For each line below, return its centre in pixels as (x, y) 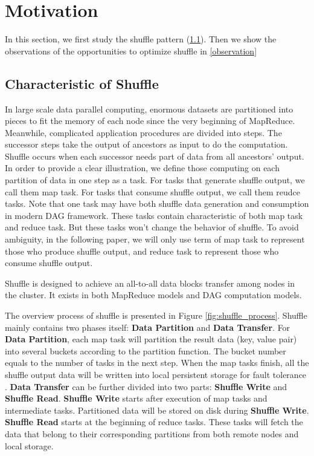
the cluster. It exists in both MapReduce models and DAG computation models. (153, 295)
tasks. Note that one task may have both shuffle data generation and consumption (157, 204)
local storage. (29, 445)
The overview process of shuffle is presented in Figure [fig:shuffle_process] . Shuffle (156, 315)
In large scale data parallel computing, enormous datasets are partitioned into (149, 109)
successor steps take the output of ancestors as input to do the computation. (146, 144)
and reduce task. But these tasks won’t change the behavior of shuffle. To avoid (152, 227)
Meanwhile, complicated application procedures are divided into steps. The (143, 132)
